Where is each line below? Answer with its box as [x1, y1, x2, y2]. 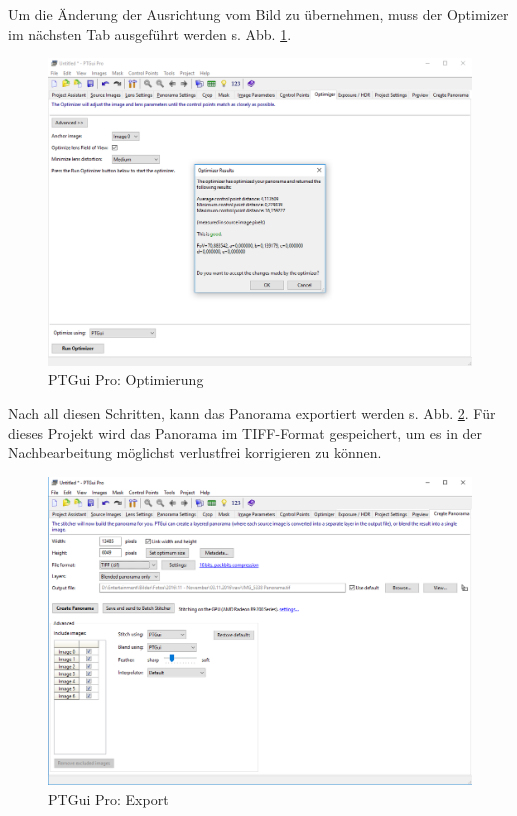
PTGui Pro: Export [48, 788, 169, 809]
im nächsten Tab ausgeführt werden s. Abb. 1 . [8, 23, 292, 44]
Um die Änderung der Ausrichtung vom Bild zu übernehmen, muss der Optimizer [8, 4, 509, 24]
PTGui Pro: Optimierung [48, 369, 204, 390]
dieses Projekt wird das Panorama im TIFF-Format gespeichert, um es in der [8, 422, 483, 443]
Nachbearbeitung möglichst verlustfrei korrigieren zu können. [8, 442, 382, 463]
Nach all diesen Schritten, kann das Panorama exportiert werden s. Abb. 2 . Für [8, 403, 496, 424]
